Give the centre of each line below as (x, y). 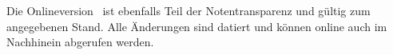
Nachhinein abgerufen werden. (80, 42)
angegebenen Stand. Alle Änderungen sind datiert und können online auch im (197, 26)
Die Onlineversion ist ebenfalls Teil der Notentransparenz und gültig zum (189, 10)
